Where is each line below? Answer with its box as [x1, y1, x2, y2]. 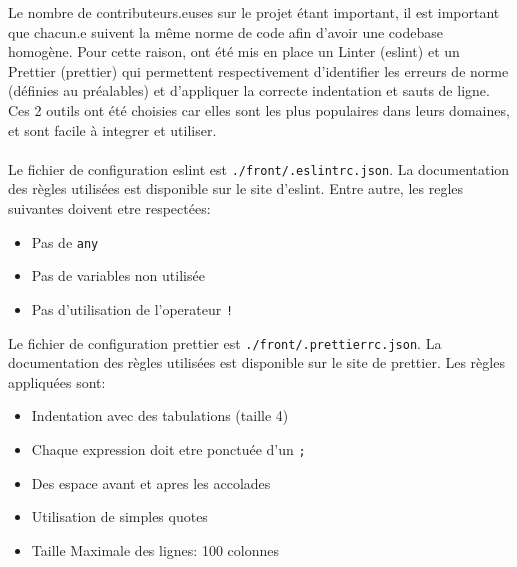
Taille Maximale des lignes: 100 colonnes [31, 539, 279, 560]
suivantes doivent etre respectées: [8, 198, 211, 218]
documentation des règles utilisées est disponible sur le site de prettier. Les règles [8, 352, 505, 373]
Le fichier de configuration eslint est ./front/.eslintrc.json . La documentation [8, 158, 510, 179]
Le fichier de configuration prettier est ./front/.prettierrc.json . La [8, 332, 442, 353]
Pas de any [31, 231, 99, 252]
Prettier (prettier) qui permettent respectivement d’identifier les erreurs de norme [8, 60, 509, 81]
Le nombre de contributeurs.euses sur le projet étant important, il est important [8, 2, 500, 22]
